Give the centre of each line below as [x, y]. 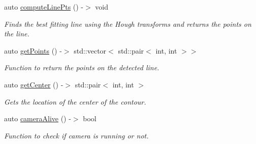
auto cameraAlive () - [38, 118]
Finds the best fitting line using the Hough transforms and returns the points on [128, 23]
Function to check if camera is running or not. [76, 135]
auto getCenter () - [34, 84]
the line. [17, 34]
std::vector [90, 50]
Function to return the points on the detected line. [82, 67]
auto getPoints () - [33, 50]
